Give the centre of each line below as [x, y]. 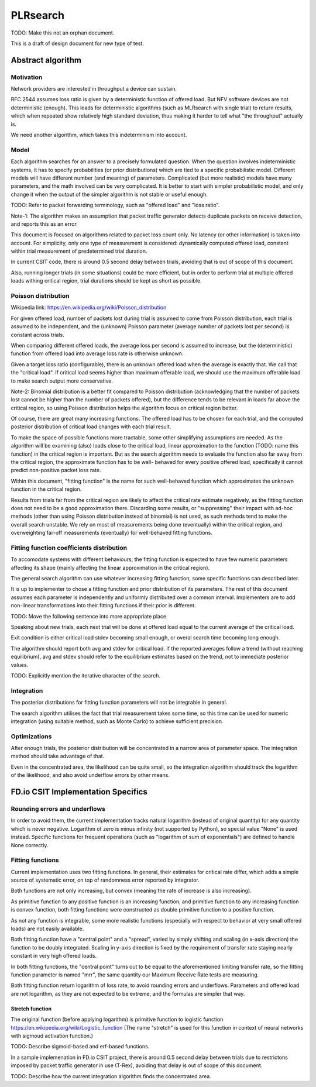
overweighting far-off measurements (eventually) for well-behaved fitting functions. [112, 533]
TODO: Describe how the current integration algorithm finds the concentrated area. [111, 1076]
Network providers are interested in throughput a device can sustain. [94, 89]
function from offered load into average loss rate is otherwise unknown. [97, 353]
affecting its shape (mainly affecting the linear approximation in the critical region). [110, 567]
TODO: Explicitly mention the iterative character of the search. [86, 675]
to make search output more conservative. [62, 381]
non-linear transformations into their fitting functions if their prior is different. [103, 606]
